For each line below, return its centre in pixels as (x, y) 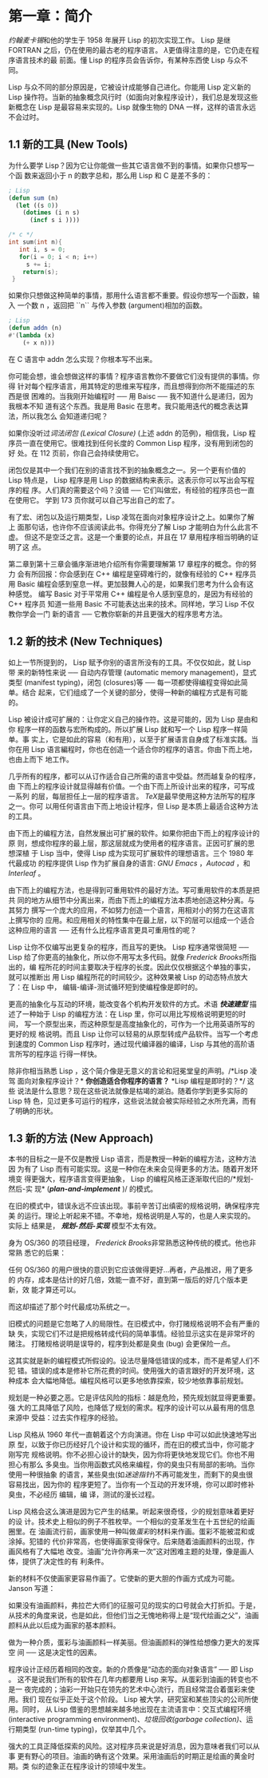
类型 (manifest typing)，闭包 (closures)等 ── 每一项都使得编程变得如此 (125, 682)
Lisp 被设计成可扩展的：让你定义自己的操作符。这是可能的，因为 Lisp (122, 719)
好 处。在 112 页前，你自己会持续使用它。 (76, 453)
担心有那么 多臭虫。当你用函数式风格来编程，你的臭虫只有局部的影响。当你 (132, 1465)
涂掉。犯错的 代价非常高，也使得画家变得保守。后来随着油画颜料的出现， (128, 1541)
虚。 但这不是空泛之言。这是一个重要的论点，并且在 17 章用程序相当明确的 (130, 537)
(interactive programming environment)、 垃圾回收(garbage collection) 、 (127, 1720)
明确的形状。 (36, 1111)
